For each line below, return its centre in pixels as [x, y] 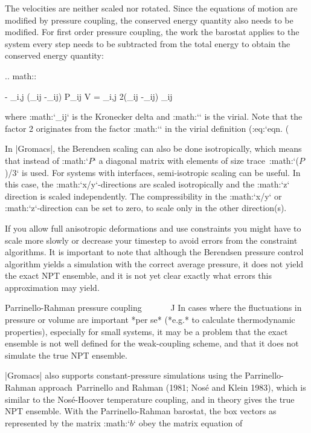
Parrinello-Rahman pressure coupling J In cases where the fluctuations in [153, 308]
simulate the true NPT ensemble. [66, 355]
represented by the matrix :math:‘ [68, 422]
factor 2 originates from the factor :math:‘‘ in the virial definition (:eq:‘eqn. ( [147, 128]
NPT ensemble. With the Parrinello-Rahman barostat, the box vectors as [141, 411]
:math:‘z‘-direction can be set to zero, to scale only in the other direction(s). [146, 208]
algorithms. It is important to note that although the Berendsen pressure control [154, 252]
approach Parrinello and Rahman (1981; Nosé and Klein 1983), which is [172, 387]
